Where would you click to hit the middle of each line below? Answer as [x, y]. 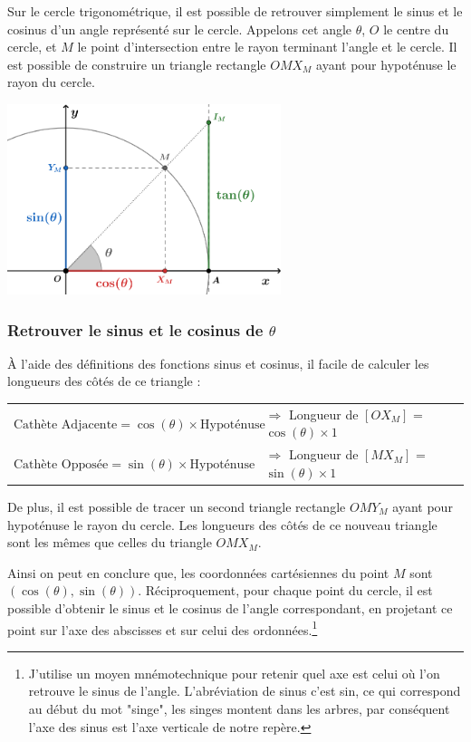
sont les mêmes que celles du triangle [110, 542]
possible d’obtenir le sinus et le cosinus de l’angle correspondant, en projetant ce [230, 607]
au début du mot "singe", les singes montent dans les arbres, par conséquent [239, 708]
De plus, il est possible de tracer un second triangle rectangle [177, 506]
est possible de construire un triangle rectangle [137, 64]
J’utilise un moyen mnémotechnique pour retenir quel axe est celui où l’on [234, 673]
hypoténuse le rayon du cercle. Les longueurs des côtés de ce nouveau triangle [222, 524]
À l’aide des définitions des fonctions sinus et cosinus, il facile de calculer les [218, 363]
